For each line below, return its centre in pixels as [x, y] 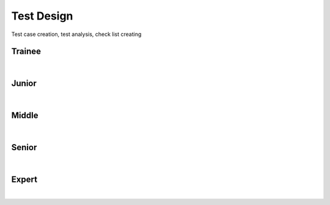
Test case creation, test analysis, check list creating [76, 34]
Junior [24, 83]
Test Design [42, 16]
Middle [25, 116]
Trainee [26, 52]
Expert [24, 179]
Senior [24, 147]
